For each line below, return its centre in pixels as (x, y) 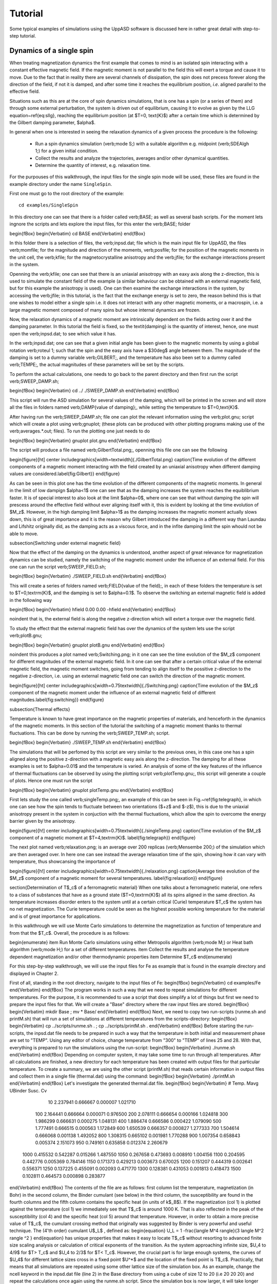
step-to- (252, 29)
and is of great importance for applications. (55, 916)
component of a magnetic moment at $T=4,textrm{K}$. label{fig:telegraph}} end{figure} (103, 838)
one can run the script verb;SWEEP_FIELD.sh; (58, 567)
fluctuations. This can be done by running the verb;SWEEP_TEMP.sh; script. (90, 733)
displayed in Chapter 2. (34, 973)
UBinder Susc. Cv (28, 1090)
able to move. (24, 534)
